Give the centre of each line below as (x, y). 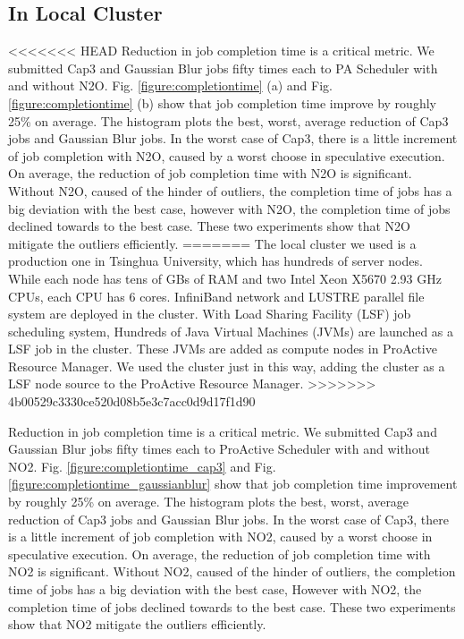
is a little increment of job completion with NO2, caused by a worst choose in (220, 537)
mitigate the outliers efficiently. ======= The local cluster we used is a (212, 243)
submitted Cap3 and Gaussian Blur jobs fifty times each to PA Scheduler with (223, 68)
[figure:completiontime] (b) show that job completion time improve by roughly (222, 102)
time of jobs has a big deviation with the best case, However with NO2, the (215, 589)
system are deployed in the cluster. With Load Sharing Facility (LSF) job (210, 314)
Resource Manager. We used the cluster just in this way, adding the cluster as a (227, 366)
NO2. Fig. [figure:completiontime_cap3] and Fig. (142, 466)
